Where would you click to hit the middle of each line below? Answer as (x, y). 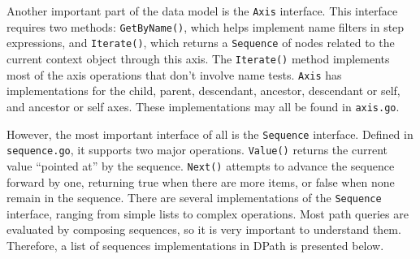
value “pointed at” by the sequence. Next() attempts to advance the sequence (201, 165)
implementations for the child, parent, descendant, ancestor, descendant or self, (204, 91)
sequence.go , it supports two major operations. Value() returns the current (197, 150)
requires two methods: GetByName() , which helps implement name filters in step (206, 26)
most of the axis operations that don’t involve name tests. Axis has (174, 74)
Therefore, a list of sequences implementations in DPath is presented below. (195, 245)
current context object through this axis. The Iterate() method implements (198, 58)
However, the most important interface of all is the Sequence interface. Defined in (210, 134)
